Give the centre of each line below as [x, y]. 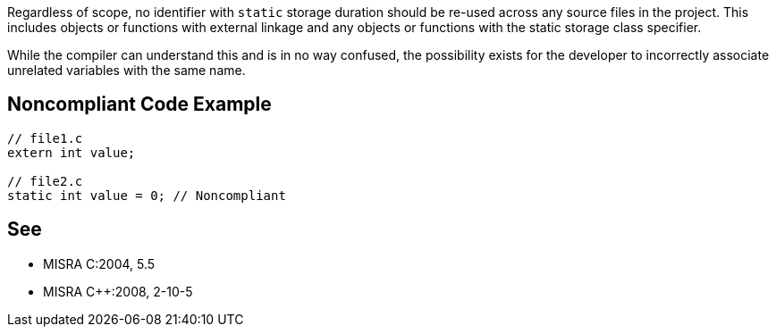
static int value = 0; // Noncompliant [147, 195]
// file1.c [45, 138]
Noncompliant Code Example [139, 104]
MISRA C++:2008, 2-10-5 [118, 291]
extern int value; [72, 152]
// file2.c [45, 181]
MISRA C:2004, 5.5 [99, 263]
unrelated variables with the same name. [127, 70]
